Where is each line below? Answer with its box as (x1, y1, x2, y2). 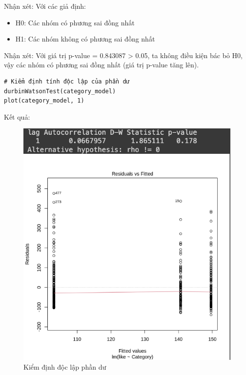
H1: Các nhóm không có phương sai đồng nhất (15, 34, 155, 44)
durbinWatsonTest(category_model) (4, 87, 116, 95)
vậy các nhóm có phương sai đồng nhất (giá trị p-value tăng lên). (4, 60, 199, 70)
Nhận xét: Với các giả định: (4, 1, 86, 11)
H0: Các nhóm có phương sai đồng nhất (15, 17, 135, 27)
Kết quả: (4, 111, 30, 122)
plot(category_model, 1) (4, 97, 84, 104)
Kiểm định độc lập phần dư (23, 361, 106, 372)
